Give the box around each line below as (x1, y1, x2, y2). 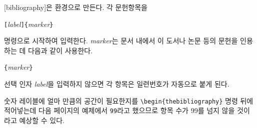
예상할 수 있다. (19, 115, 64, 125)
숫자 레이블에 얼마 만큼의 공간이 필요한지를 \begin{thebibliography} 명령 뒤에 (4, 95, 253, 106)
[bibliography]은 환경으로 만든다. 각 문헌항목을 (4, 2, 147, 12)
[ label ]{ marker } (4, 18, 53, 29)
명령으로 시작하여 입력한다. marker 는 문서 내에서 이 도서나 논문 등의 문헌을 (4, 35, 238, 46)
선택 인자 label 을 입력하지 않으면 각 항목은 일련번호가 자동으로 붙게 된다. (4, 79, 229, 89)
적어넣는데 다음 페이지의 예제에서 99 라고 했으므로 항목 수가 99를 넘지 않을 (4, 105, 235, 116)
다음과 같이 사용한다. (27, 45, 93, 55)
